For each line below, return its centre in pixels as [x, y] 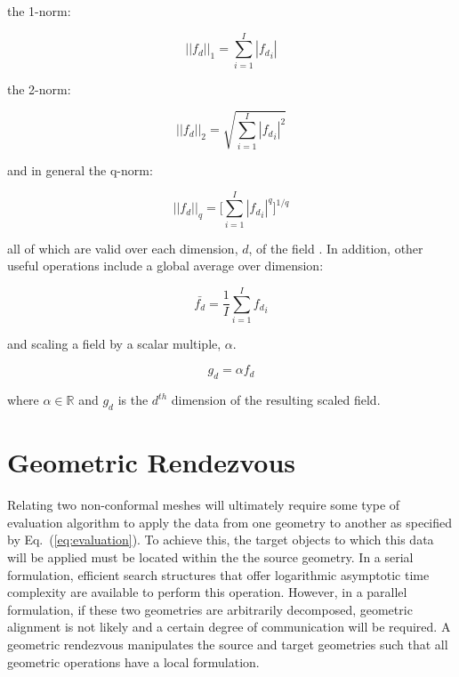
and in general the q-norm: [80, 169]
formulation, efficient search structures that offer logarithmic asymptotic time [218, 574]
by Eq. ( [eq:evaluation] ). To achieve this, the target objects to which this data [221, 540]
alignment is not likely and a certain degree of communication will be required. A [229, 627]
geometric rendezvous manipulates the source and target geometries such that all [228, 644]
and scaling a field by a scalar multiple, [114, 343]
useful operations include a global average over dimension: [165, 266]
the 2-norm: [39, 89]
